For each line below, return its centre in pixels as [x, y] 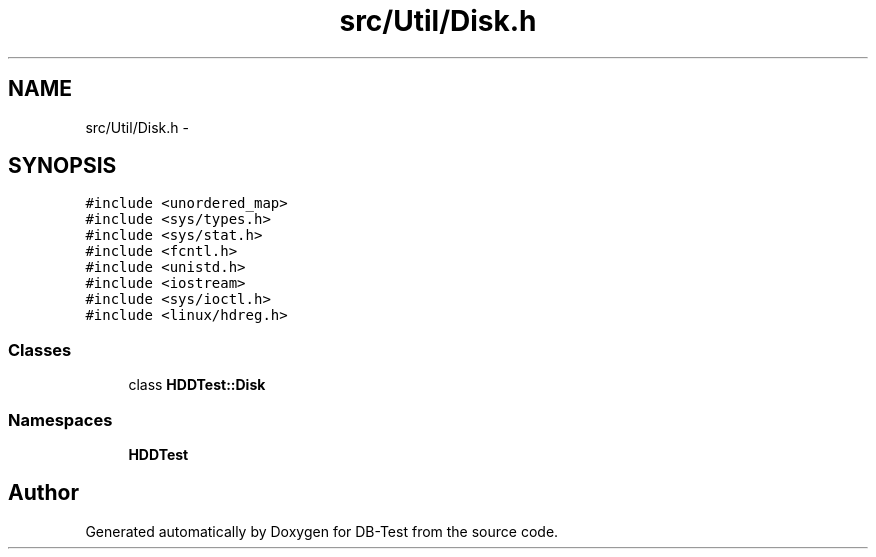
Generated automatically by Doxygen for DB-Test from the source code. [322, 531]
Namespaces [60, 419]
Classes [40, 349]
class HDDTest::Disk [197, 385]
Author [43, 493]
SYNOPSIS [62, 166]
